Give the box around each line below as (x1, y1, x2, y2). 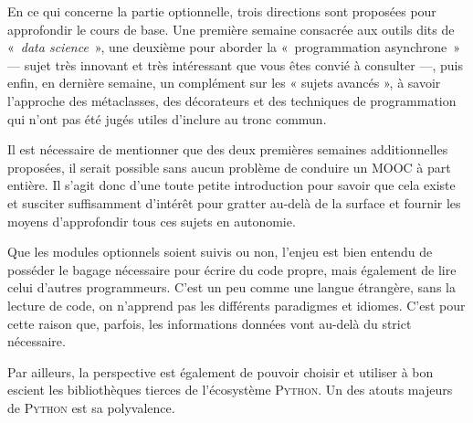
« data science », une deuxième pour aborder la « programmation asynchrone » (7, 37, 461, 57)
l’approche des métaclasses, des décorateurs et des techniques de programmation (7, 90, 457, 110)
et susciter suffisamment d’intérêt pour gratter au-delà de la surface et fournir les (7, 193, 461, 212)
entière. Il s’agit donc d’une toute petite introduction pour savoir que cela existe (7, 175, 456, 195)
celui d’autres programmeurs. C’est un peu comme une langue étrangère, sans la (7, 278, 456, 297)
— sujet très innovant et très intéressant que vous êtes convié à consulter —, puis (7, 55, 463, 74)
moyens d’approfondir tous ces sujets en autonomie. (7, 211, 296, 230)
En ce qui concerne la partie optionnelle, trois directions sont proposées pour (7, 2, 436, 20)
